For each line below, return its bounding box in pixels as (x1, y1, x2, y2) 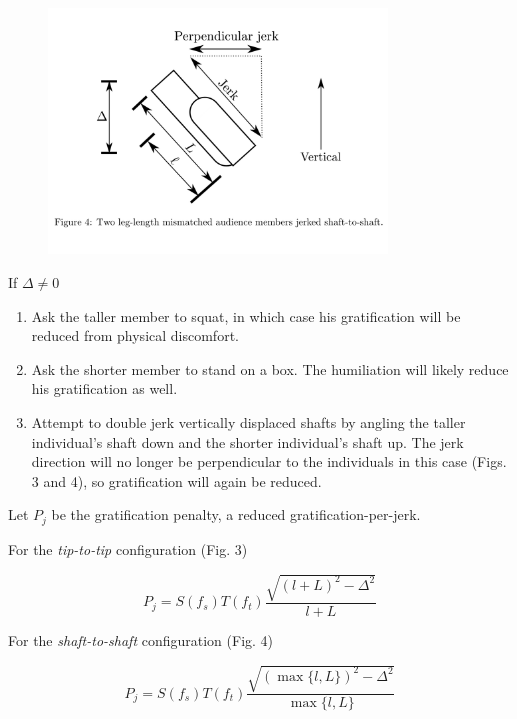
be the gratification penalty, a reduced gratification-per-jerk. (51, 504, 421, 525)
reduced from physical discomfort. (31, 325, 239, 346)
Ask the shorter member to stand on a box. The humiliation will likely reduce (31, 358, 509, 379)
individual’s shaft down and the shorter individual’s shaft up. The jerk (31, 431, 464, 452)
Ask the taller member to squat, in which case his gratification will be (31, 305, 461, 326)
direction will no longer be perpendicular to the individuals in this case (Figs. (31, 451, 507, 472)
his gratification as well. (31, 378, 178, 399)
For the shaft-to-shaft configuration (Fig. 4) (8, 630, 274, 651)
